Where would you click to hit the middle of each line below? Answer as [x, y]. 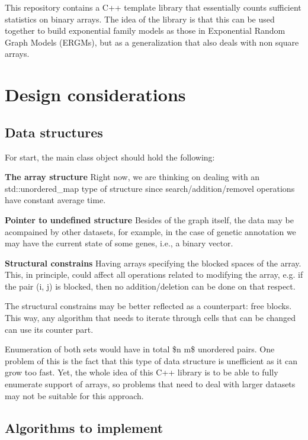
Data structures [54, 132]
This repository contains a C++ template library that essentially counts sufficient [153, 7]
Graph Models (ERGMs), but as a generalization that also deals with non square [152, 42]
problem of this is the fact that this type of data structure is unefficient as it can [151, 360]
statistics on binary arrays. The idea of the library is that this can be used [140, 19]
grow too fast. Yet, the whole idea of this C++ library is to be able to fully [142, 372]
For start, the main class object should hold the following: [110, 157]
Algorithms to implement [84, 427]
